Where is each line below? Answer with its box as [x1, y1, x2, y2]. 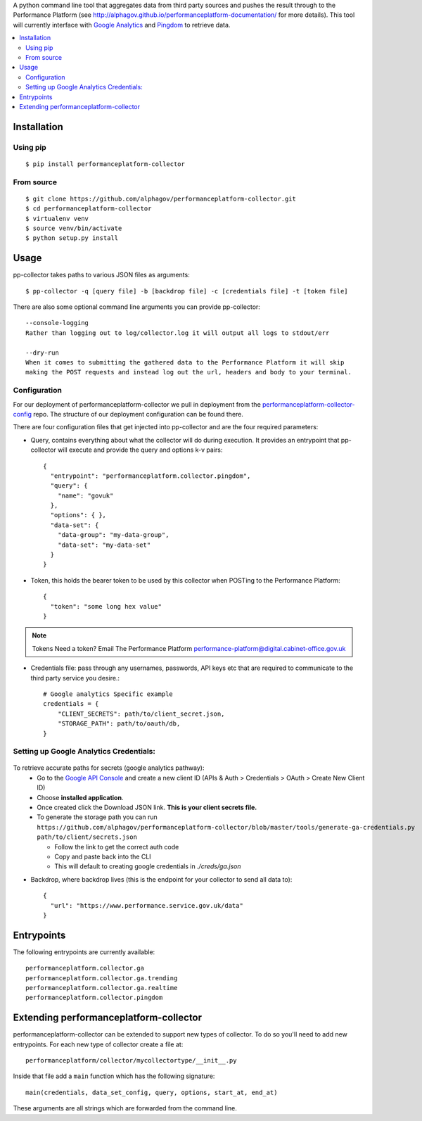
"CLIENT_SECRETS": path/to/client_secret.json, [57, 709, 225, 718]
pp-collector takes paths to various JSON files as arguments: [13, 271, 190, 279]
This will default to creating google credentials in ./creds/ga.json [54, 862, 241, 870]
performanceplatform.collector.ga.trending [25, 974, 178, 982]
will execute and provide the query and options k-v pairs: [57, 445, 223, 454]
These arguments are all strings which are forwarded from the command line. [13, 1104, 237, 1113]
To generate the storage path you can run [37, 813, 158, 821]
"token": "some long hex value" [50, 602, 162, 610]
